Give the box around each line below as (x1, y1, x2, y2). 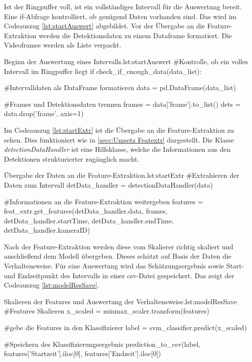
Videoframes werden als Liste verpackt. (4, 40, 121, 50)
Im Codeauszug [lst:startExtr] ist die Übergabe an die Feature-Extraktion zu (4, 124, 234, 135)
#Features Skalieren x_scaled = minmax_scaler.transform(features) (4, 306, 209, 316)
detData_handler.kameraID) (4, 225, 90, 235)
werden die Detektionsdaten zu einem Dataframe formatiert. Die (39, 30, 232, 40)
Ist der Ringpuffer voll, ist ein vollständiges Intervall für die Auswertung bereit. (4, 1, 242, 11)
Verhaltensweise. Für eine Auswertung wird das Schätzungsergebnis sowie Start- (4, 261, 244, 271)
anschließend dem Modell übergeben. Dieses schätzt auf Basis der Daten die (4, 251, 231, 261)
